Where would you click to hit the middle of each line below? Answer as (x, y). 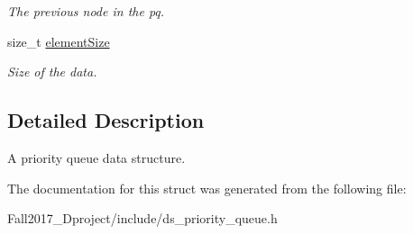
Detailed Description (106, 120)
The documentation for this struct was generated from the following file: (207, 188)
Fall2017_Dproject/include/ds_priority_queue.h (142, 218)
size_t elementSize (59, 41)
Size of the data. (52, 72)
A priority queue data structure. (96, 157)
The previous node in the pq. (86, 11)
